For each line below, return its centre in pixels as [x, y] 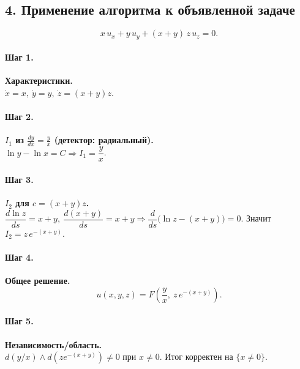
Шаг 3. [19, 179]
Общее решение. [38, 281]
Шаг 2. [19, 117]
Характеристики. [39, 80]
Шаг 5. [19, 321]
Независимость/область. [53, 344]
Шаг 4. [19, 257]
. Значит [256, 218]
